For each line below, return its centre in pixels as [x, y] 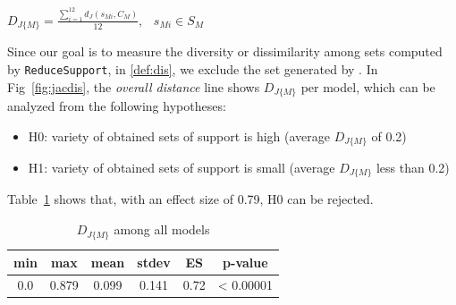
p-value [245, 262]
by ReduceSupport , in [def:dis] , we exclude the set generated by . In [193, 68]
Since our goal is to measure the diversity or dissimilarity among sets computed [225, 51]
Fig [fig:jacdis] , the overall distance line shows [134, 86]
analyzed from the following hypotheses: [117, 105]
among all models [162, 229]
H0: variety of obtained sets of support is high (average [179, 136]
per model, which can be [368, 86]
